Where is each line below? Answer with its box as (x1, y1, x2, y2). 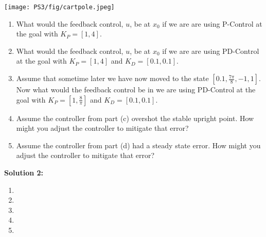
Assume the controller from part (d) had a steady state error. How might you (16, 140, 261, 150)
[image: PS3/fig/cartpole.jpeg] (4, 4, 115, 11)
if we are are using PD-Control (162, 45, 259, 56)
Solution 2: (4, 167, 44, 177)
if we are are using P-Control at (162, 18, 262, 29)
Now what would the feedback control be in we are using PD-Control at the (16, 84, 256, 95)
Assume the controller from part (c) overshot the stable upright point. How (16, 112, 254, 123)
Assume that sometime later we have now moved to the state (16, 73, 209, 84)
